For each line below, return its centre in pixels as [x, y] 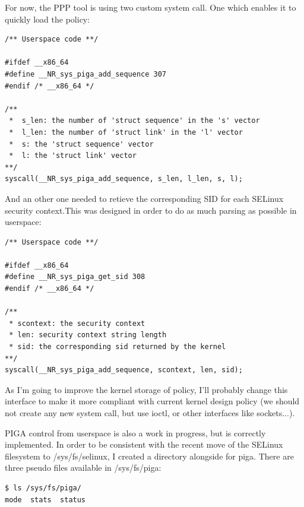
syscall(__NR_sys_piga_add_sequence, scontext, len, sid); [124, 370]
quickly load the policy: [47, 19]
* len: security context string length [88, 335]
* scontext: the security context [77, 323]
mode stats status [45, 500]
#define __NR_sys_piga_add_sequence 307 [86, 74]
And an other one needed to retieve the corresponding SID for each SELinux [144, 198]
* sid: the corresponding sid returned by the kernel [118, 347]
